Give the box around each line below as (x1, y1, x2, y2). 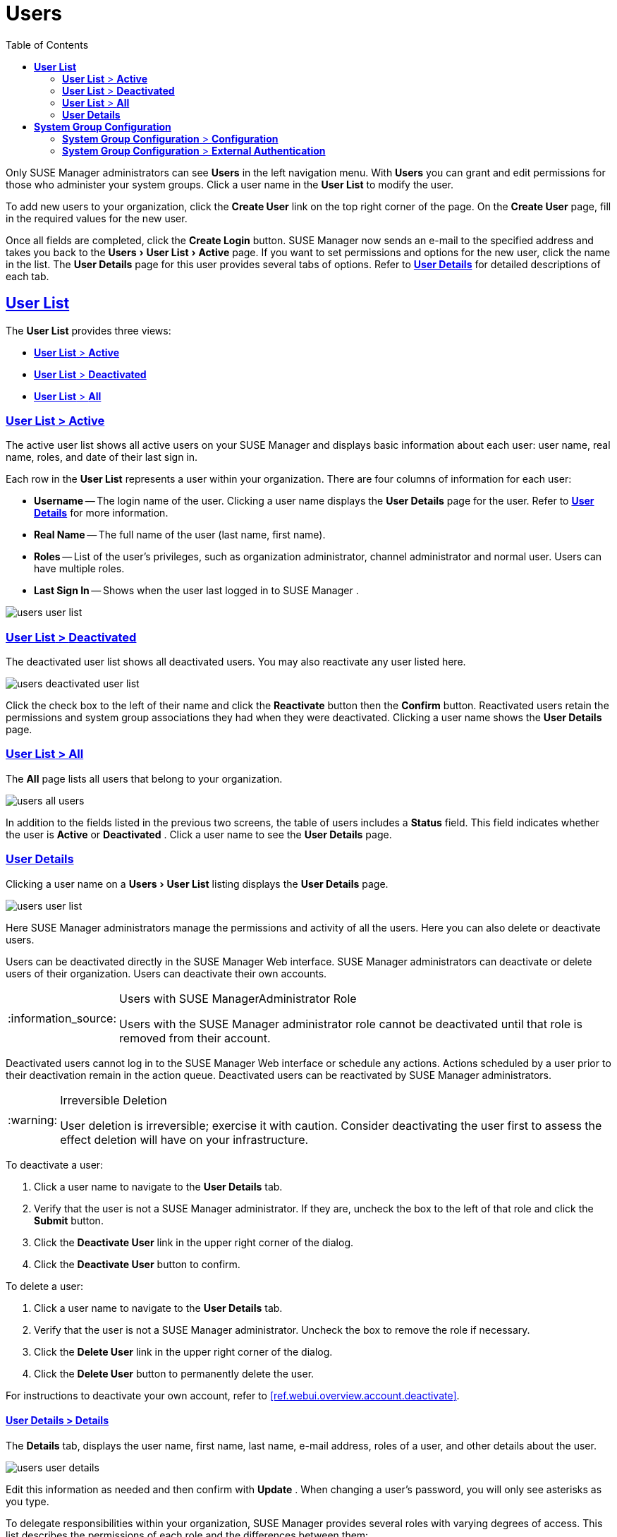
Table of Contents (6, 38, 89, 51)
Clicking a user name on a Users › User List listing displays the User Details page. (6, 877, 389, 890)
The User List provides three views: (6, 324, 171, 337)
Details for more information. (34, 507, 169, 519)
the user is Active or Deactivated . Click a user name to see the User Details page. (6, 828, 392, 840)
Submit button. (34, 1214, 104, 1226)
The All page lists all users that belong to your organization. (6, 772, 283, 785)
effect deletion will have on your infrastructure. (60, 1132, 309, 1147)
